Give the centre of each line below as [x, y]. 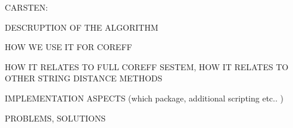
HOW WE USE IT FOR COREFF [69, 47]
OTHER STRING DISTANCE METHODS [84, 78]
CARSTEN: [26, 7]
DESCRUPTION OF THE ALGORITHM [82, 27]
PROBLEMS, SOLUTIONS [55, 118]
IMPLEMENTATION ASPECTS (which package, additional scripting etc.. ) [144, 98]
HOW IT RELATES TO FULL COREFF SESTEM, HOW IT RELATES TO [147, 66]
